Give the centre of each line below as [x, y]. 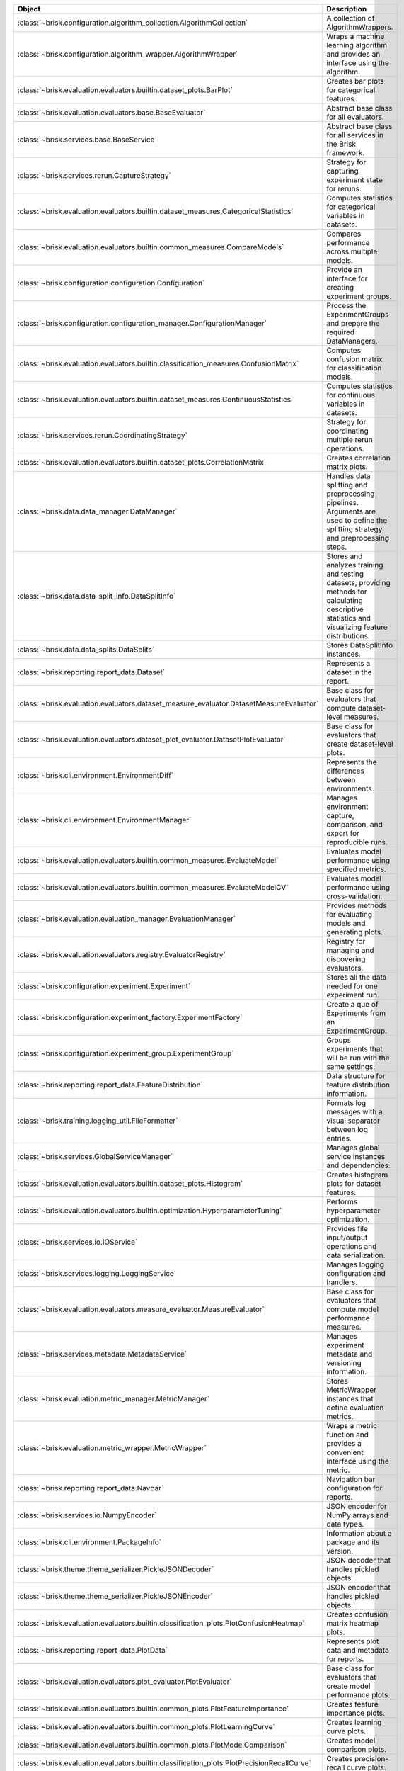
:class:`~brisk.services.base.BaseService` [87, 140]
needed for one [352, 986]
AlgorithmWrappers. [360, 27]
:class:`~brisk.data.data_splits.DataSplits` [86, 650]
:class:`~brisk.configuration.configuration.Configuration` [111, 283]
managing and [350, 950]
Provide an [344, 270]
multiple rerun [350, 440]
